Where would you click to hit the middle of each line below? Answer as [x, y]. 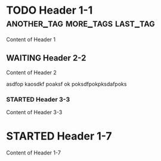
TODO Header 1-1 [49, 10]
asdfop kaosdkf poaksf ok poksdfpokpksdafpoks [66, 84]
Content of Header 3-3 [34, 112]
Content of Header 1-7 [34, 153]
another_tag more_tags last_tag [80, 23]
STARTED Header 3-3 [38, 99]
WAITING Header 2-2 [46, 58]
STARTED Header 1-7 [59, 136]
